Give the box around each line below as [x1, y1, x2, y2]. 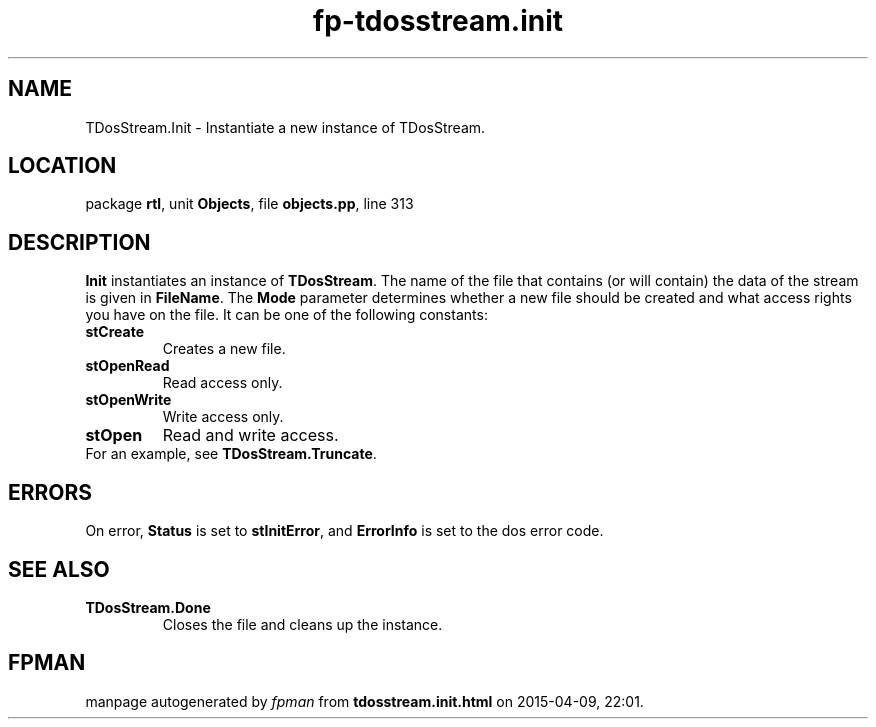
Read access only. [162, 374, 283, 392]
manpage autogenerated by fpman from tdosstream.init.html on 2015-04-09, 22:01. [85, 692, 644, 710]
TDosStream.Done [85, 598, 211, 616]
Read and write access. [162, 425, 339, 446]
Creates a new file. [162, 340, 286, 358]
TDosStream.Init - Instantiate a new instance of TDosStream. [85, 118, 486, 136]
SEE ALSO [8, 556, 110, 582]
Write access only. [162, 408, 284, 426]
